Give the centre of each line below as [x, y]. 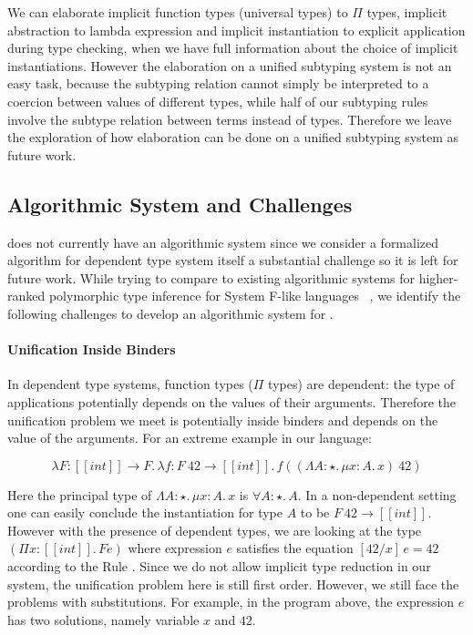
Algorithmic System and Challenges [180, 204]
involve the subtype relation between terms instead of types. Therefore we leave [230, 119]
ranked [26, 296]
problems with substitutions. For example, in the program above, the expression [231, 602]
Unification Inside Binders [92, 349]
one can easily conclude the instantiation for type [145, 512]
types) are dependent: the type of [361, 384]
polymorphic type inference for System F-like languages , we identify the [255, 296]
